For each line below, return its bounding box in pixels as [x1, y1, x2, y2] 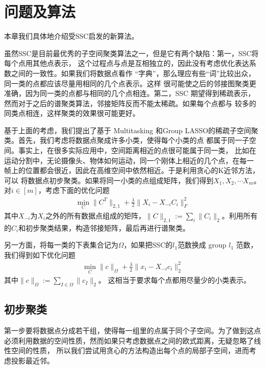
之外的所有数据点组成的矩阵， [45, 210, 146, 220]
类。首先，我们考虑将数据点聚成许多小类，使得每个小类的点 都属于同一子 [4, 135, 249, 145]
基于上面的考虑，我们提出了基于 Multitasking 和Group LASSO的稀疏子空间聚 [4, 125, 258, 135]
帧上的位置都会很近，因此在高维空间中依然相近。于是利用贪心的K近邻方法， [4, 165, 259, 176]
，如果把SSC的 [123, 239, 173, 250]
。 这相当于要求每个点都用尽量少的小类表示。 [98, 275, 251, 285]
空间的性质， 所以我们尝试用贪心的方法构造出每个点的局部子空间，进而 [11, 345, 249, 356]
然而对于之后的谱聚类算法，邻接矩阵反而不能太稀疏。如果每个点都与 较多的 [4, 97, 256, 108]
